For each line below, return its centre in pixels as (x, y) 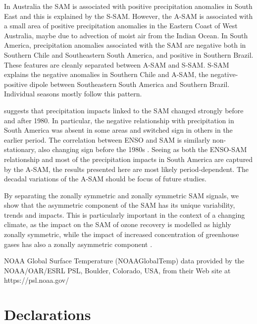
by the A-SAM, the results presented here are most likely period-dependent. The (126, 169)
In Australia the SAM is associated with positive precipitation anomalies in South (128, 6)
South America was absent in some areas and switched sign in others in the (118, 130)
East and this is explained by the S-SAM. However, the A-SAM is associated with (128, 16)
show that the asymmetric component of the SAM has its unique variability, (120, 205)
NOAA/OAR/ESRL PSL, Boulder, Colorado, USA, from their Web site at (117, 270)
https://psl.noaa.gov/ (37, 280)
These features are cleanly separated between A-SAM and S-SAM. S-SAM (117, 64)
